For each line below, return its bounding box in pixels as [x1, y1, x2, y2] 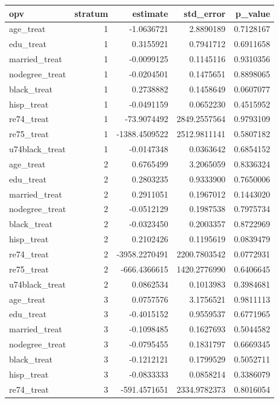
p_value [235, 7, 271, 19]
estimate [132, 7, 168, 19]
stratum [74, 7, 108, 19]
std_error [184, 7, 226, 19]
